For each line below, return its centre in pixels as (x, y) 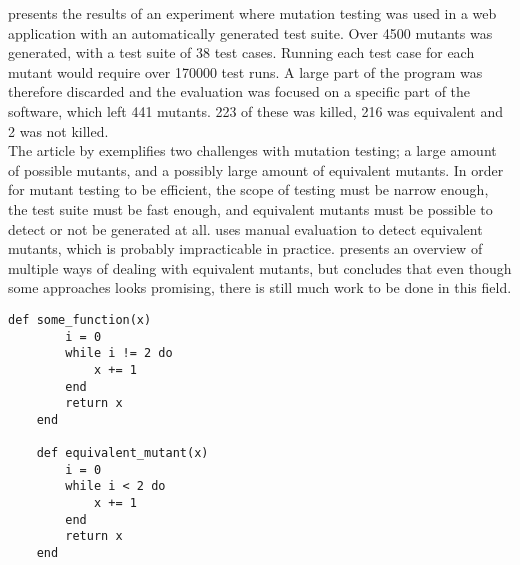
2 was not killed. (58, 130)
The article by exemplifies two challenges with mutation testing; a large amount (252, 150)
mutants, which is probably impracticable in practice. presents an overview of (245, 248)
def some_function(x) (80, 319)
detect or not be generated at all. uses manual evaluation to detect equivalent (245, 228)
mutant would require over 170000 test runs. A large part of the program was (245, 71)
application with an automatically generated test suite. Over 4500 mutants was (250, 32)
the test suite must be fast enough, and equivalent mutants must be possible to (250, 208)
